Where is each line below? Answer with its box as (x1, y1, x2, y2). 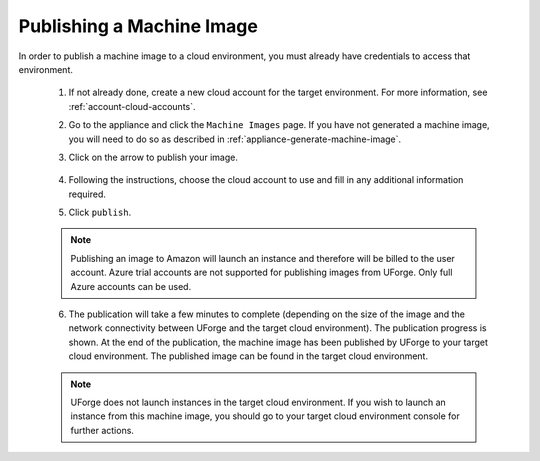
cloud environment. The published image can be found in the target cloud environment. (68, 350, 429, 362)
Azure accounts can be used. (70, 280, 192, 292)
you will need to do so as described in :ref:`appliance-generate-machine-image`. (68, 133, 402, 145)
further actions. (70, 424, 135, 436)
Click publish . (68, 206, 132, 219)
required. (68, 188, 107, 200)
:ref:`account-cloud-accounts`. (68, 100, 196, 112)
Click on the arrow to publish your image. (68, 151, 239, 163)
